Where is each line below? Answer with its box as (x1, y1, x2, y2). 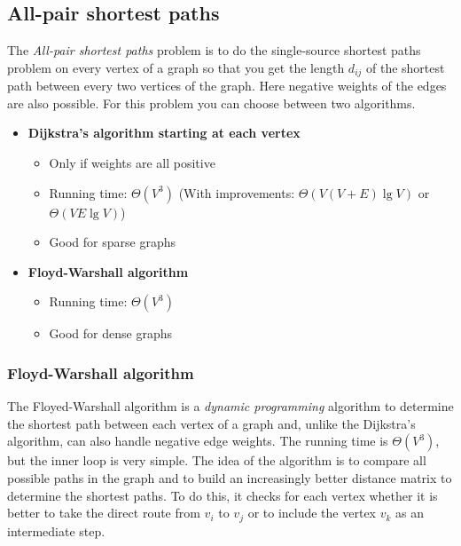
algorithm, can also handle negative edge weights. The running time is (7, 431, 388, 450)
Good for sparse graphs (49, 233, 176, 251)
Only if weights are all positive (49, 154, 215, 172)
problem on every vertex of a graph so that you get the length (7, 58, 345, 76)
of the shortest (366, 58, 445, 76)
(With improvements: (178, 183, 295, 202)
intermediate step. (7, 521, 105, 540)
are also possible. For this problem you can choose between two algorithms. (7, 93, 416, 112)
